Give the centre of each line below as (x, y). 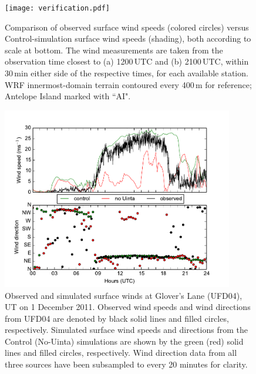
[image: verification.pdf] (57, 8)
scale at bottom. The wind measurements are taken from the (114, 50)
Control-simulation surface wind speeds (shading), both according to (128, 38)
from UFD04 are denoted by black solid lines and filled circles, (117, 318)
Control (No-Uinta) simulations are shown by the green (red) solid (124, 341)
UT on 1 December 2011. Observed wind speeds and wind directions (128, 307)
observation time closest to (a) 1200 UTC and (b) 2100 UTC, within (127, 61)
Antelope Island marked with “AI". (68, 96)
